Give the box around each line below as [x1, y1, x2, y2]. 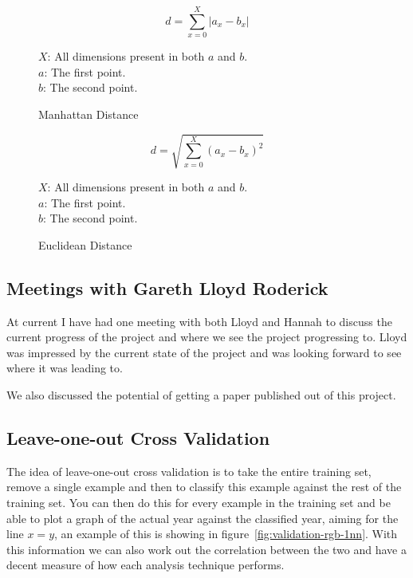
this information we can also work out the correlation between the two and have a [6, 541, 407, 557]
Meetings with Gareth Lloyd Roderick [6, 275, 328, 300]
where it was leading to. [6, 360, 123, 376]
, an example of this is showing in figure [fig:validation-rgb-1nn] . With [54, 525, 398, 542]
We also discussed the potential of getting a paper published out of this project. [6, 387, 396, 403]
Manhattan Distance [38, 105, 139, 122]
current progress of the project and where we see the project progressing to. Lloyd [6, 328, 407, 345]
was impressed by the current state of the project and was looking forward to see [6, 344, 402, 360]
